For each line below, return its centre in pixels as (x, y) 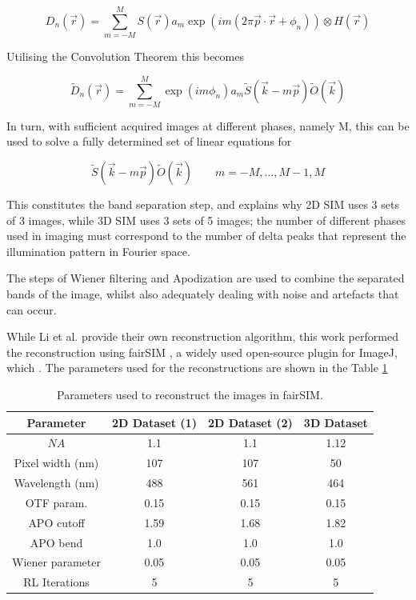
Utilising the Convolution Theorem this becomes (125, 56)
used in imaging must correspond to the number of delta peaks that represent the (206, 236)
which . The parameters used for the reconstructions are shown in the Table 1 (197, 368)
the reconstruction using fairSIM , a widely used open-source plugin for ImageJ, (202, 352)
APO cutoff (56, 522)
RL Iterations (56, 582)
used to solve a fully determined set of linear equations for (149, 141)
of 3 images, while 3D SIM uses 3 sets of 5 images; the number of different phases (206, 220)
